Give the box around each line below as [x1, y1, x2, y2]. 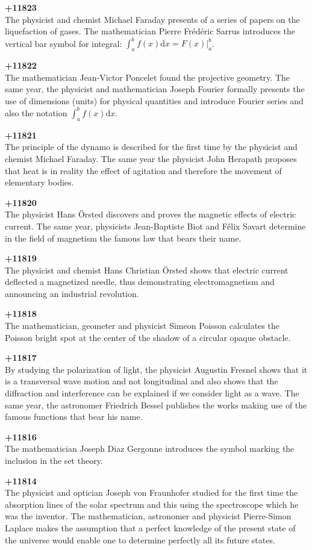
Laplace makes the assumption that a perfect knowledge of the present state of [5, 521, 296, 534]
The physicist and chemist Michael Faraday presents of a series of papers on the [5, 13, 300, 25]
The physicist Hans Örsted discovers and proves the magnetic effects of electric [5, 208, 296, 220]
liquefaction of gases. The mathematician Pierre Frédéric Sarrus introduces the [5, 25, 296, 37]
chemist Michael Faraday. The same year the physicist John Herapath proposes [5, 152, 297, 164]
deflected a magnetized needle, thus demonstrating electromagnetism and [5, 275, 275, 288]
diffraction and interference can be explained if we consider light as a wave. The [5, 387, 299, 399]
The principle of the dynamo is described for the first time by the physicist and [5, 140, 298, 153]
